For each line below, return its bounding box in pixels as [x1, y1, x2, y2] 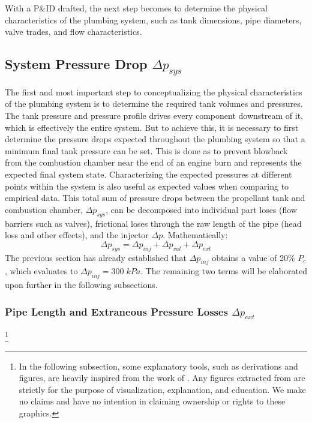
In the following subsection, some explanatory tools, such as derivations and [19, 359, 298, 372]
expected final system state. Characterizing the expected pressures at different [5, 167, 292, 180]
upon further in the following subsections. [5, 278, 158, 291]
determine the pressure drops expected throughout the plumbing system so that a [5, 133, 305, 145]
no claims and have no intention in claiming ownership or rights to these [19, 395, 286, 407]
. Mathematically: [163, 229, 228, 241]
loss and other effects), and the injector [5, 229, 149, 241]
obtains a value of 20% [212, 251, 295, 263]
